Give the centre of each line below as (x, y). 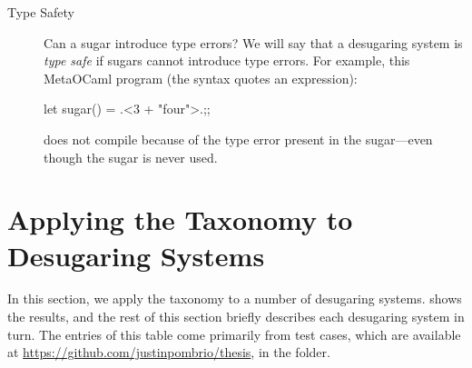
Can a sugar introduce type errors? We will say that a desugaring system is (253, 42)
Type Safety (41, 12)
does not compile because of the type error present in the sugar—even (238, 139)
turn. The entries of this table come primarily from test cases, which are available (234, 334)
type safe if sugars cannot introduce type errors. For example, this (227, 60)
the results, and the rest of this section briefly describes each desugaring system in (236, 317)
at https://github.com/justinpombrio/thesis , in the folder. (169, 352)
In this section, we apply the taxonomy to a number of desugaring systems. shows (235, 298)
